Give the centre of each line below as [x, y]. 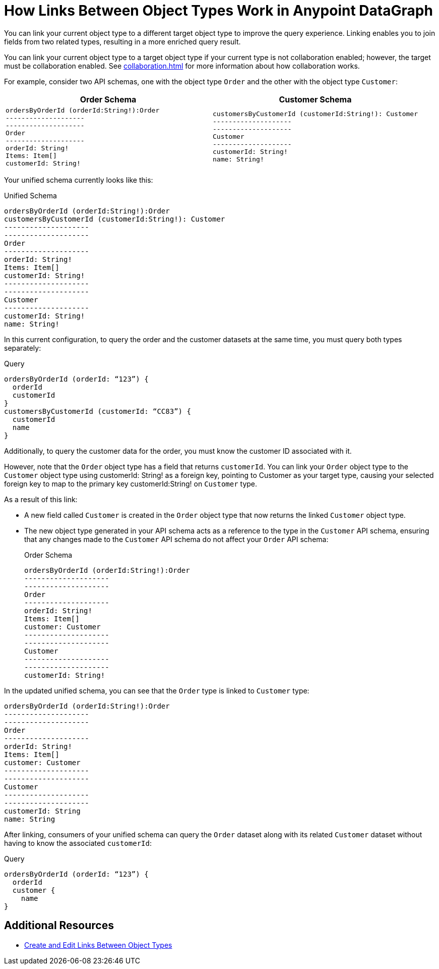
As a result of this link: [41, 499]
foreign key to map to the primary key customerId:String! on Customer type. [131, 483]
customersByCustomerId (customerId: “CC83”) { [98, 411]
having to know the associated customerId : [78, 843]
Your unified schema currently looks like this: [79, 180]
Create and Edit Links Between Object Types [98, 945]
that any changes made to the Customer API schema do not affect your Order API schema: [176, 539]
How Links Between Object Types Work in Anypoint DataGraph [218, 11]
